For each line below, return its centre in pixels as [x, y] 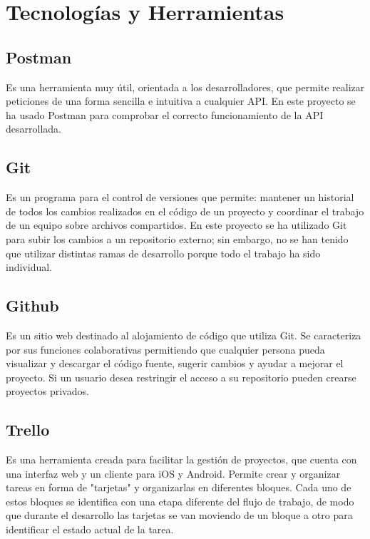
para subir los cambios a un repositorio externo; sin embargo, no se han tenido [177, 238]
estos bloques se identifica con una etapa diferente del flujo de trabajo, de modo [180, 501]
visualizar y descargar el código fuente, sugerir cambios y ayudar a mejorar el [175, 363]
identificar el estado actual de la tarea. [90, 529]
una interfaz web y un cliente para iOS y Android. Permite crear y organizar [173, 473]
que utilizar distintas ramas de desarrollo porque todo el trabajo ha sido [163, 253]
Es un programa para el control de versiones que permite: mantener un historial [180, 197]
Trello [28, 430]
